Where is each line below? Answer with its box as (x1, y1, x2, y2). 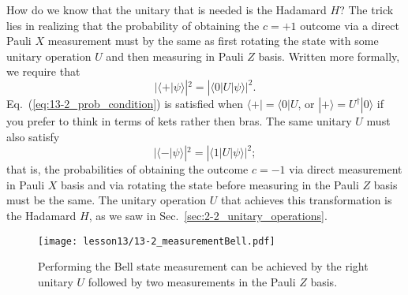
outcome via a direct (300, 17, 399, 33)
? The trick (339, 2, 394, 17)
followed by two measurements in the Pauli (88, 273, 296, 289)
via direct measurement (289, 161, 402, 177)
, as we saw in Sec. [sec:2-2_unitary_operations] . (88, 207, 328, 223)
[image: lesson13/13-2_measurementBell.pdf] (38, 235, 275, 247)
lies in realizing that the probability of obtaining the (6, 17, 260, 33)
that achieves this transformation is (220, 192, 392, 208)
